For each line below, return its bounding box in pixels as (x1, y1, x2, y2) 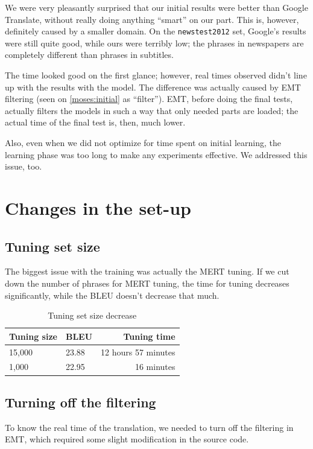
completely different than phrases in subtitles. (5, 48, 174, 61)
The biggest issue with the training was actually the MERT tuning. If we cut (5, 265, 289, 278)
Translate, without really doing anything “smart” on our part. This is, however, (5, 13, 299, 25)
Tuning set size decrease (48, 309, 137, 322)
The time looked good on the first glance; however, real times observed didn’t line (5, 69, 307, 81)
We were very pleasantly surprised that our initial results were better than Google (5, 1, 308, 13)
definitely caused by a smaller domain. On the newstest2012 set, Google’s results (5, 25, 306, 37)
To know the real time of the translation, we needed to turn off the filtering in (5, 421, 294, 433)
